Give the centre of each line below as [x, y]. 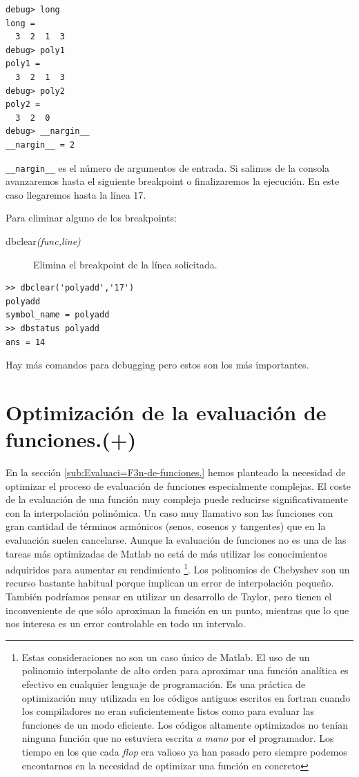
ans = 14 [26, 342]
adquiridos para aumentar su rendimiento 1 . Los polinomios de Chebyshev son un [178, 568]
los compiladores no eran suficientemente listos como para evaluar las [168, 711]
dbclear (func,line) [43, 240]
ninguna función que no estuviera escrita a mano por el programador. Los [178, 738]
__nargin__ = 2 [40, 145]
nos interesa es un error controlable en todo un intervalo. [126, 623]
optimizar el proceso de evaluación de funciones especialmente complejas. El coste [178, 485]
